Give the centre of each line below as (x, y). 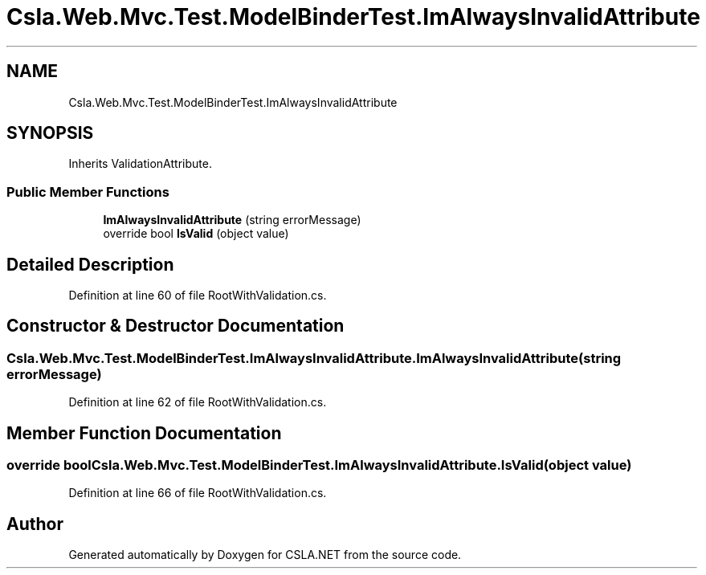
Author (35, 524)
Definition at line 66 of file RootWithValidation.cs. (198, 493)
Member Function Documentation (144, 433)
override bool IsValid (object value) (196, 234)
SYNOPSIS (50, 133)
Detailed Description (90, 264)
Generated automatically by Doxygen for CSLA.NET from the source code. (265, 555)
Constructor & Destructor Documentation (175, 326)
